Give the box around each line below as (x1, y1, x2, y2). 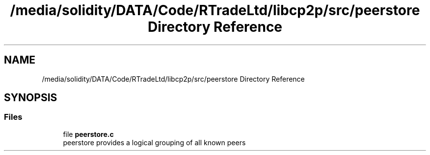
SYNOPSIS (4, 91, 57, 104)
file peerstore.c (63, 130, 114, 138)
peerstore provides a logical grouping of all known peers (63, 138, 246, 147)
